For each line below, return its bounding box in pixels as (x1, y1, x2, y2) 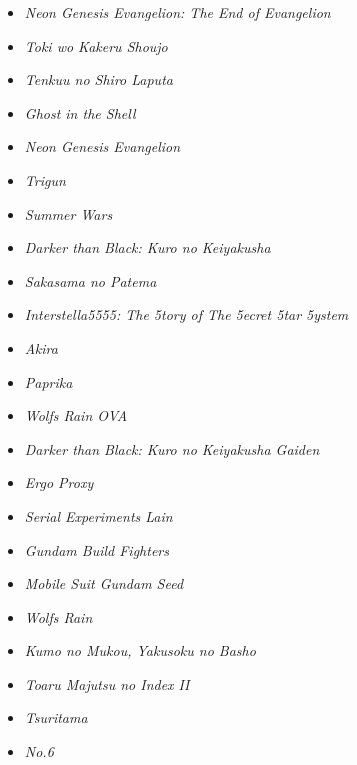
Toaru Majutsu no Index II (24, 673, 190, 694)
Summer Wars (24, 203, 113, 224)
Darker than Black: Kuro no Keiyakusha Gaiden (24, 438, 320, 459)
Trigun (24, 169, 66, 190)
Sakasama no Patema (24, 270, 157, 291)
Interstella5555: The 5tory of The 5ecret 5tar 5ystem (24, 304, 349, 325)
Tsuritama (24, 707, 88, 728)
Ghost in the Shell (24, 102, 136, 123)
